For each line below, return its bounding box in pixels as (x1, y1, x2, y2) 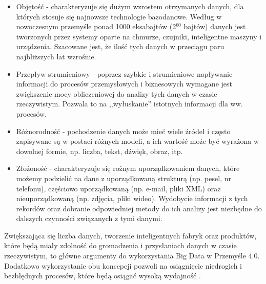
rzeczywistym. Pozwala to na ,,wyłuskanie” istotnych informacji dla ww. (16, 98, 243, 109)
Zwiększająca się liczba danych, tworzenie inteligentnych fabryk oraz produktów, (4, 230, 257, 241)
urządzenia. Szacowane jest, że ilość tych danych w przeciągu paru (16, 41, 224, 52)
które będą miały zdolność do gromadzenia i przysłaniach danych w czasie (4, 240, 237, 251)
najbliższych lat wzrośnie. (16, 51, 96, 61)
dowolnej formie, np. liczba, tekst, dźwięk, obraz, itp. (16, 145, 183, 156)
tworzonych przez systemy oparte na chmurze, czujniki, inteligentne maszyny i (16, 31, 262, 41)
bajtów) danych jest (183, 21, 246, 32)
